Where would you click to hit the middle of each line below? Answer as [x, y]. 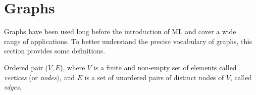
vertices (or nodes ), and [40, 77]
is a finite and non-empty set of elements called [165, 67]
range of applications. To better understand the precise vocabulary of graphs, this [128, 41]
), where [73, 67]
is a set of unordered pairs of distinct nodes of [154, 77]
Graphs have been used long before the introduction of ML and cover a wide [120, 31]
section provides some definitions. [55, 51]
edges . [13, 87]
